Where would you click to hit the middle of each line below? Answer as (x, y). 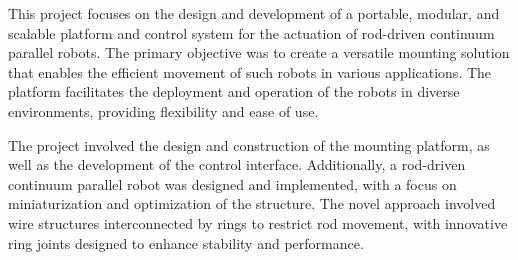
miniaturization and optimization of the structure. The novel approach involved (252, 203)
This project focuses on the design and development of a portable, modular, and (254, 13)
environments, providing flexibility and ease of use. (163, 110)
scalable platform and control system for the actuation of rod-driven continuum (251, 32)
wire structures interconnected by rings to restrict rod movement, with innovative (258, 222)
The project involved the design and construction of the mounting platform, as (249, 144)
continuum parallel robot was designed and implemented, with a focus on (232, 183)
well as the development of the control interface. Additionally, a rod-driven (237, 164)
